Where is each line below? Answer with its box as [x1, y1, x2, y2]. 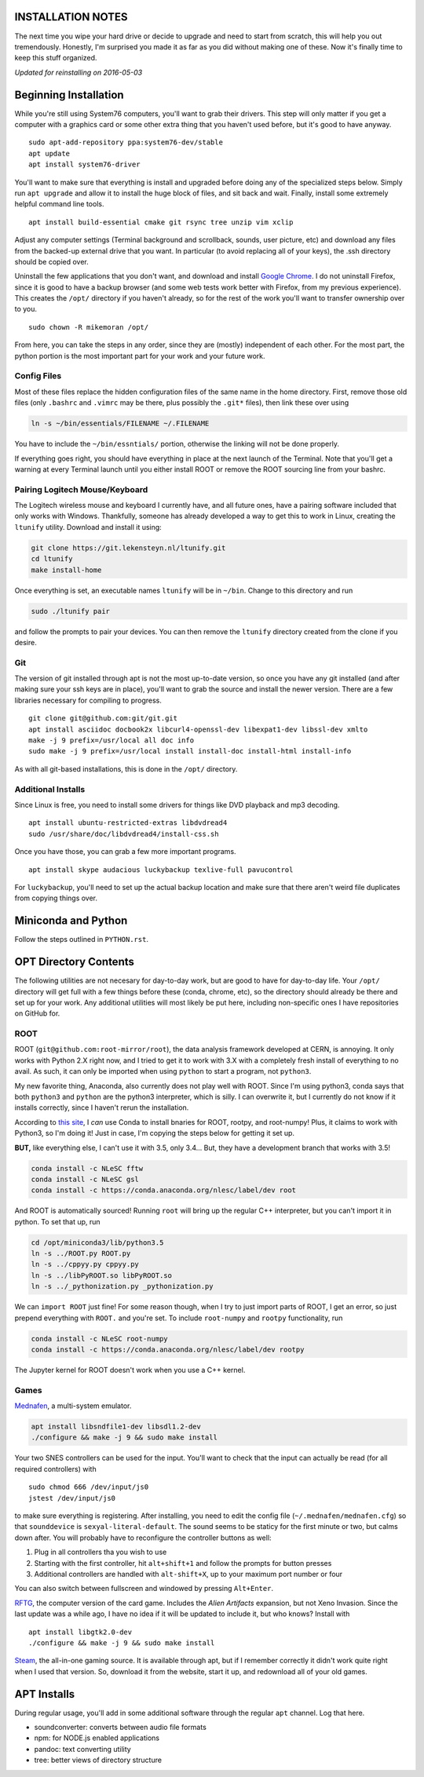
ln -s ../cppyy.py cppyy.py [31, 1260, 139, 1269]
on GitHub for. [14, 1009, 60, 1018]
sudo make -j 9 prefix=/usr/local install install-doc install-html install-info [28, 746, 352, 756]
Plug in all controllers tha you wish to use [34, 1547, 167, 1557]
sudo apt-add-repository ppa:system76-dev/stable [28, 138, 224, 147]
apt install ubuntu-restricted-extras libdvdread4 [28, 819, 228, 827]
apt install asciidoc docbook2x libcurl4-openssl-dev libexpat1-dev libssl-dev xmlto [28, 724, 368, 734]
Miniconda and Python [14, 914, 128, 928]
